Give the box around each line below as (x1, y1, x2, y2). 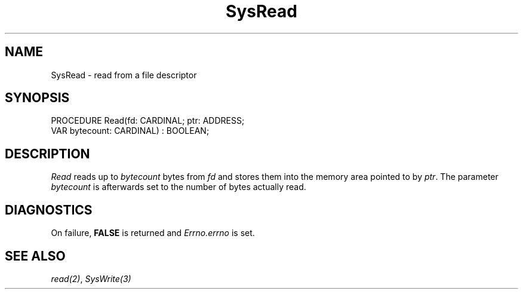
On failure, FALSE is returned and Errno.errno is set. (51, 228, 255, 238)
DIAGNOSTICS (5, 202, 93, 218)
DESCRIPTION (5, 146, 90, 161)
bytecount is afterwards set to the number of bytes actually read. (51, 182, 306, 192)
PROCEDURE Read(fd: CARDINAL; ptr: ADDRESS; (51, 115, 245, 126)
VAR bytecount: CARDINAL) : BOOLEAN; (51, 125, 210, 136)
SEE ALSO (5, 248, 66, 264)
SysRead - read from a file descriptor (51, 69, 197, 80)
